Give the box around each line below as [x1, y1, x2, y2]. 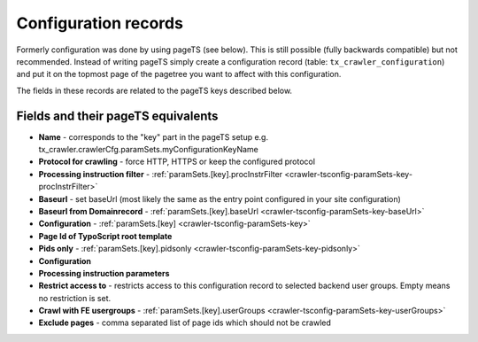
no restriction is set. [38, 292, 112, 303]
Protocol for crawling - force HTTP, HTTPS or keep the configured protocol [38, 156, 316, 167]
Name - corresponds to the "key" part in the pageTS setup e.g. [38, 131, 269, 142]
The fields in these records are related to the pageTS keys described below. [16, 85, 292, 96]
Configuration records [16, 13, 183, 33]
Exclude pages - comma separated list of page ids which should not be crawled [38, 317, 332, 328]
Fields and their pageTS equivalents [16, 108, 219, 123]
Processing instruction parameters [38, 268, 170, 278]
